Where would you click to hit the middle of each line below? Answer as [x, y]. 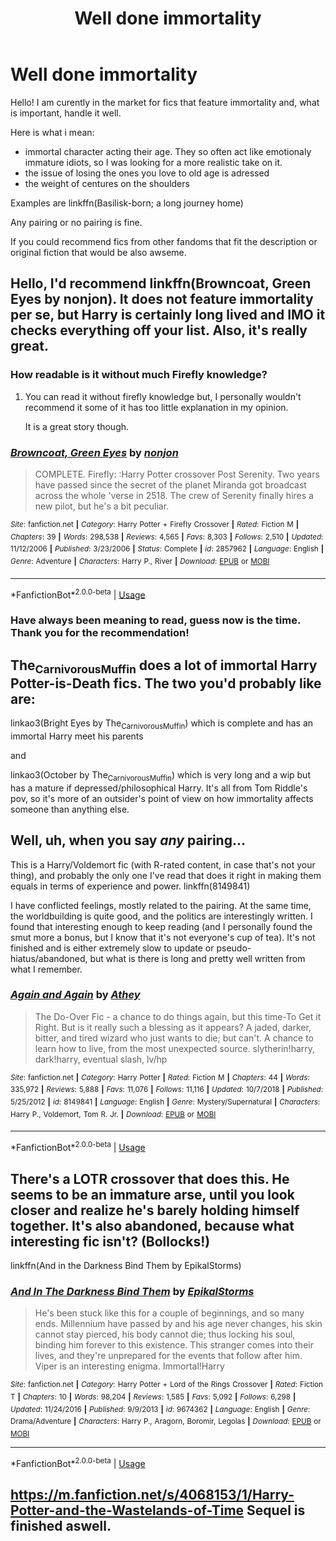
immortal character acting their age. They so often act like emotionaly [168, 151]
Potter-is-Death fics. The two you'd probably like [166, 683]
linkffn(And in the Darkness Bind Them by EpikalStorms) [126, 1265]
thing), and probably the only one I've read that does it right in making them [166, 875]
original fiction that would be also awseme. [98, 252]
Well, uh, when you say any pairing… [128, 840]
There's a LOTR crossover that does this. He [150, 1178]
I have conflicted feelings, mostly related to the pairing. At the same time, [161, 905]
